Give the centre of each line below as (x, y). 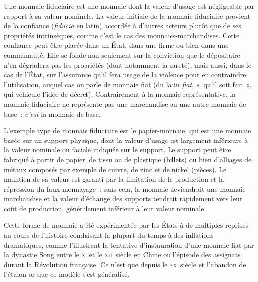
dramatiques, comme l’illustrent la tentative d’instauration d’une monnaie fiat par (129, 244)
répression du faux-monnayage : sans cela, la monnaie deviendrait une (111, 189)
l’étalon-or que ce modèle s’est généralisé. (67, 274)
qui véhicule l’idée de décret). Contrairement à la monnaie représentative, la (120, 94)
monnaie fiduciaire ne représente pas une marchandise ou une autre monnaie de (125, 103)
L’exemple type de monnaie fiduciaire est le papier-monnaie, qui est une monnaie (128, 130)
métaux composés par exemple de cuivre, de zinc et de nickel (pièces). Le (115, 169)
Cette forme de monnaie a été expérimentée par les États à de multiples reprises (126, 225)
